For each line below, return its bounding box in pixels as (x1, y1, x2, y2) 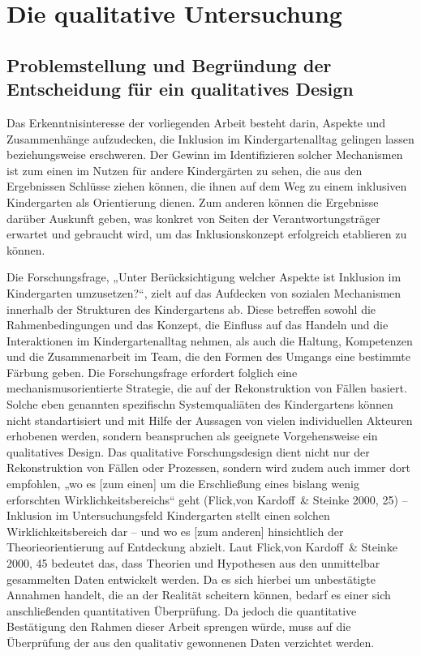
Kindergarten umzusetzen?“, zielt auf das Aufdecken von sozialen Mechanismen (6, 284, 402, 301)
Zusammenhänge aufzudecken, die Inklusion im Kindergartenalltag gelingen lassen (6, 130, 415, 147)
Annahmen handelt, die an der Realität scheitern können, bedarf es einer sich (6, 586, 391, 603)
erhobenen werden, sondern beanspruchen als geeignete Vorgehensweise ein (6, 427, 378, 444)
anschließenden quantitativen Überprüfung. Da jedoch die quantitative (6, 602, 357, 619)
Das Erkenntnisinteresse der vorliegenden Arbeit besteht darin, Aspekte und (6, 114, 385, 131)
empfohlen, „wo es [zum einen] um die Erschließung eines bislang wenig (6, 475, 359, 492)
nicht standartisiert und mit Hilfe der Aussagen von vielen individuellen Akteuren (6, 411, 413, 428)
